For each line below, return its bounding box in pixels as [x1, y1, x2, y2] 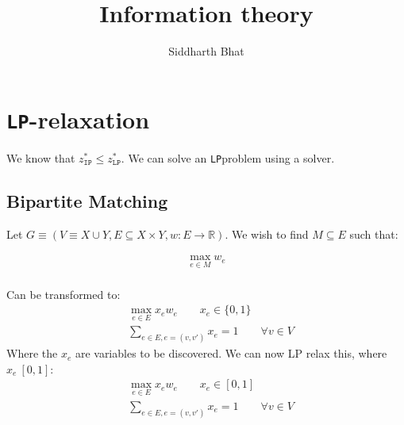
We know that [6, 149, 75, 166]
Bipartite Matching [6, 188, 168, 212]
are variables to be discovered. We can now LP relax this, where [75, 345, 387, 362]
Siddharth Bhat [168, 43, 244, 59]
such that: [349, 225, 398, 242]
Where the [6, 345, 58, 362]
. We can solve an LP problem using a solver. [121, 149, 335, 166]
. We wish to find [225, 225, 309, 242]
